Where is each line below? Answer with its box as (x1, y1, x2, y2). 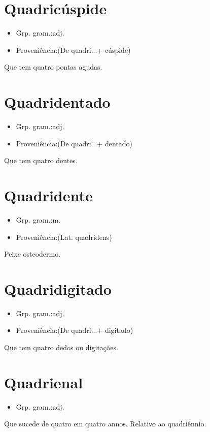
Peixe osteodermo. (4, 249, 61, 259)
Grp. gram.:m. (16, 214, 61, 225)
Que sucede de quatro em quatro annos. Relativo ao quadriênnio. (4, 418, 206, 429)
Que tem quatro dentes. (4, 155, 78, 166)
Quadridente (4, 185, 93, 205)
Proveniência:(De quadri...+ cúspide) (16, 44, 131, 55)
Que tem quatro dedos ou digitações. (4, 342, 118, 353)
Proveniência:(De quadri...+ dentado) (16, 138, 132, 148)
